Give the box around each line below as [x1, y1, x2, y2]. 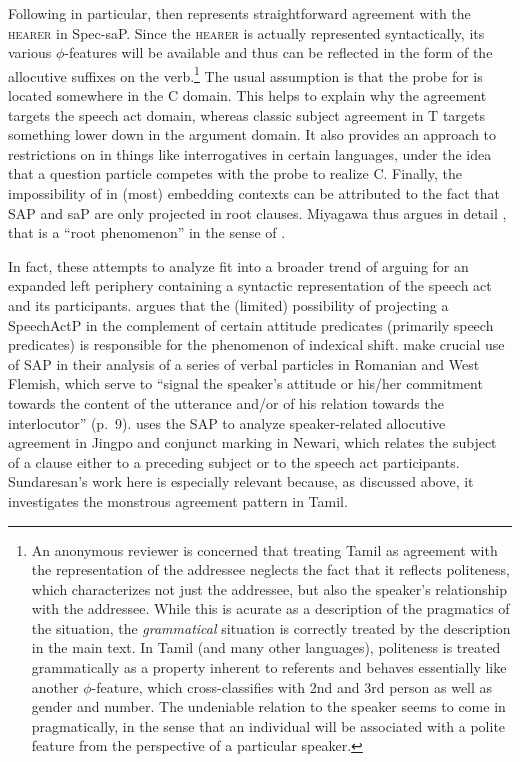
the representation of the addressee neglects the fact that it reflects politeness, [31, 559, 510, 580]
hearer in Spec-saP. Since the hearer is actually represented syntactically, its [8, 22, 485, 43]
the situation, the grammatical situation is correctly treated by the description [31, 617, 511, 638]
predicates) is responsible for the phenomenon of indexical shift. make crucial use [8, 334, 505, 355]
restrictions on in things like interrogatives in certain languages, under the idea [8, 143, 492, 164]
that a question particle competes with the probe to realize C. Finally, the [8, 163, 462, 184]
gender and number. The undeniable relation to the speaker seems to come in [31, 696, 506, 717]
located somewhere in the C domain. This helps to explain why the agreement [8, 85, 487, 106]
